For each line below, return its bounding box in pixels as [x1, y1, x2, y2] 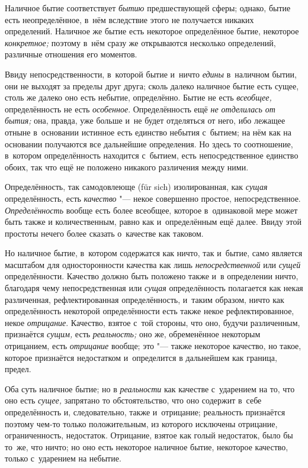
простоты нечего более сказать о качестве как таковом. [5, 227, 204, 239]
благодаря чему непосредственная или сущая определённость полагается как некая [5, 282, 303, 294]
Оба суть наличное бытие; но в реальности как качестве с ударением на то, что [5, 382, 295, 395]
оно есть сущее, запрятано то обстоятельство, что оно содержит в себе [5, 394, 262, 406]
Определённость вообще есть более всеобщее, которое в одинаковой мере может [5, 204, 298, 216]
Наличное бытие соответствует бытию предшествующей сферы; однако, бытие [5, 2, 291, 14]
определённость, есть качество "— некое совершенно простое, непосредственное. [5, 192, 301, 204]
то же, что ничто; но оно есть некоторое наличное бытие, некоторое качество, [5, 440, 288, 453]
